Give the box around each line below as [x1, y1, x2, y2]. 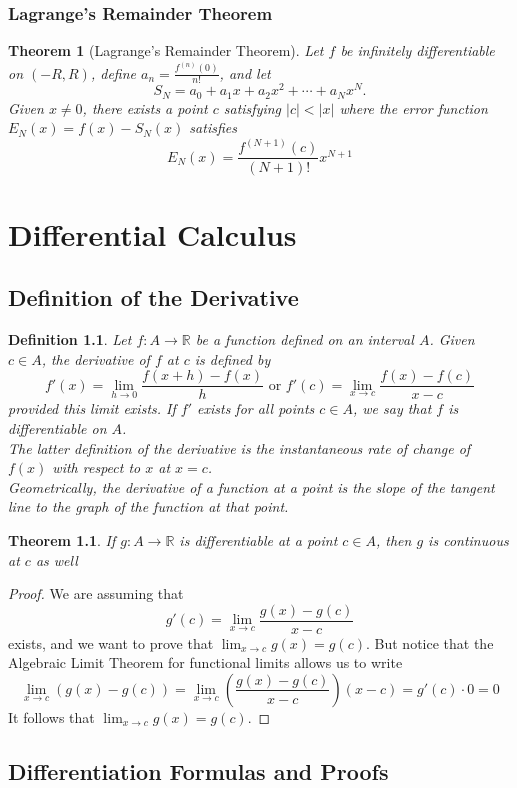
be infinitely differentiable [340, 40, 495, 61]
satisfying [223, 97, 282, 118]
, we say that [352, 398, 432, 419]
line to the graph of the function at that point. [8, 496, 289, 517]
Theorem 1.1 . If [8, 529, 116, 550]
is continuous [428, 529, 509, 550]
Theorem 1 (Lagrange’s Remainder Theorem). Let [8, 40, 324, 61]
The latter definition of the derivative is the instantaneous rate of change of [8, 437, 471, 458]
